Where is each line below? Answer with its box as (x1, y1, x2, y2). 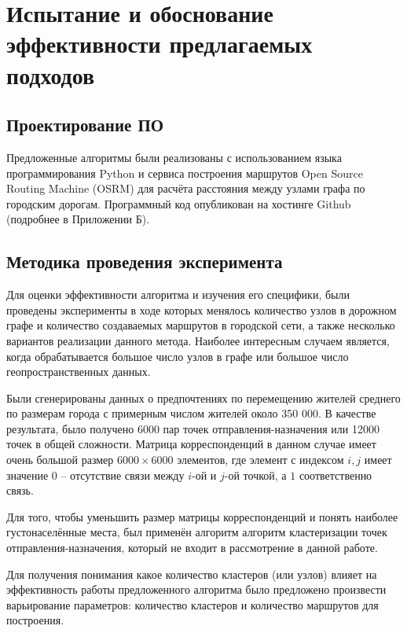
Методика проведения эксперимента (6, 249, 283, 274)
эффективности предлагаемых (6, 28, 313, 60)
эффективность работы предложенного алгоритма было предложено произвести (6, 581, 387, 598)
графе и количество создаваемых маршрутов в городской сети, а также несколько (6, 317, 395, 333)
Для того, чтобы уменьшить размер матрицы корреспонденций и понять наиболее (6, 508, 398, 524)
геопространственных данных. (6, 363, 151, 380)
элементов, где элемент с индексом (177, 451, 344, 468)
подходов (6, 58, 95, 90)
